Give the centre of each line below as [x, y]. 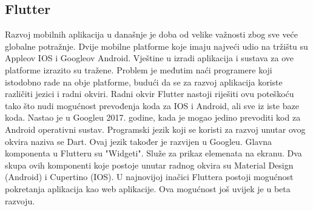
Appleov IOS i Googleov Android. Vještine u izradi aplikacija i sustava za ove [150, 58]
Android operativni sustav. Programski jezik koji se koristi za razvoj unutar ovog [155, 129]
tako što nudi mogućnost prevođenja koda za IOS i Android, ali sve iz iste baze [152, 105]
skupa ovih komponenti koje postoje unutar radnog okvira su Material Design [149, 165]
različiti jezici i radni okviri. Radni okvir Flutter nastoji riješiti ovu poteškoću [150, 94]
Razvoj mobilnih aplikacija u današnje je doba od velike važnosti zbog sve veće [152, 34]
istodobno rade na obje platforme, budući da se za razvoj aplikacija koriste [144, 82]
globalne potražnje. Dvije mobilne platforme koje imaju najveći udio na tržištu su [156, 46]
